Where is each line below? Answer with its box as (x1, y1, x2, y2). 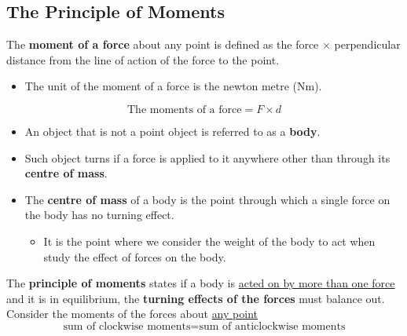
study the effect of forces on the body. (43, 248, 226, 265)
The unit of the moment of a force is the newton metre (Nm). (24, 78, 322, 94)
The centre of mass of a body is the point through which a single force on (24, 191, 390, 207)
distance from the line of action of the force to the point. (6, 51, 280, 68)
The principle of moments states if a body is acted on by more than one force (6, 275, 395, 291)
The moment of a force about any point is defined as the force (6, 36, 319, 53)
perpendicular (334, 36, 401, 53)
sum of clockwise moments (63, 320, 191, 332)
